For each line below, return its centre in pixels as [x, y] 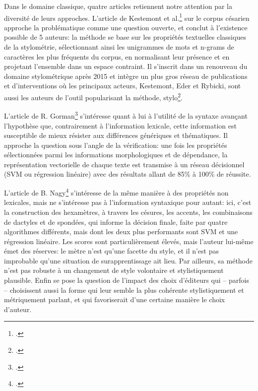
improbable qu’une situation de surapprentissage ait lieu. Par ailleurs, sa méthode [129, 260]
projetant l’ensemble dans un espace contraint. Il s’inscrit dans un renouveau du [126, 66]
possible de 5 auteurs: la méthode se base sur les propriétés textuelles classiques [125, 37]
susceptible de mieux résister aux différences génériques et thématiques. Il [116, 135]
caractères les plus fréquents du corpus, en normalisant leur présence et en [117, 56]
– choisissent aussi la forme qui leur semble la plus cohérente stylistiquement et [124, 290]
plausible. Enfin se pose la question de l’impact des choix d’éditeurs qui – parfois [127, 280]
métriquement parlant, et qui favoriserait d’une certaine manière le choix [115, 299]
